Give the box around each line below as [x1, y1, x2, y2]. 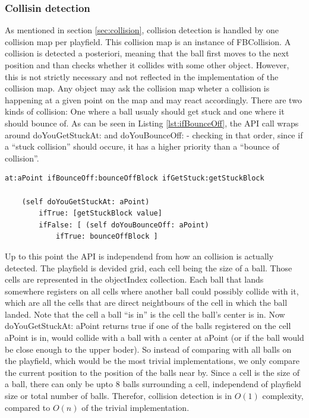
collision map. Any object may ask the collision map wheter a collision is [5, 82, 270, 94]
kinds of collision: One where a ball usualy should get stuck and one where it [5, 105, 285, 118]
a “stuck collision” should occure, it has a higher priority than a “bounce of [5, 140, 279, 153]
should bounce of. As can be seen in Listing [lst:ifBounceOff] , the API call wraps [5, 116, 299, 129]
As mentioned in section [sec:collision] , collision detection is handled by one [5, 24, 279, 36]
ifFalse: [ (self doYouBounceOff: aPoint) [39, 220, 209, 229]
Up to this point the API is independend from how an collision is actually [5, 249, 274, 262]
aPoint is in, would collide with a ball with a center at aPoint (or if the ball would [5, 331, 304, 344]
